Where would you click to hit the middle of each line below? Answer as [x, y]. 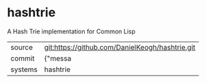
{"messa [58, 58]
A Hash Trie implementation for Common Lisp [71, 31]
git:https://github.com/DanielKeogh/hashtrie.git [120, 47]
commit [23, 58]
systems [24, 69]
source [22, 47]
